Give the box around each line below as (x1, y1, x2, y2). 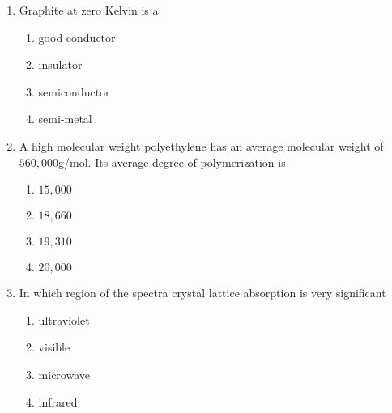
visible (38, 338, 70, 356)
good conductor (38, 28, 116, 45)
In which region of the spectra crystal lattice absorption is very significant (19, 284, 386, 301)
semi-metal (38, 110, 92, 127)
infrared (38, 393, 78, 410)
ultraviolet (38, 311, 90, 328)
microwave (38, 365, 90, 382)
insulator (38, 56, 83, 73)
